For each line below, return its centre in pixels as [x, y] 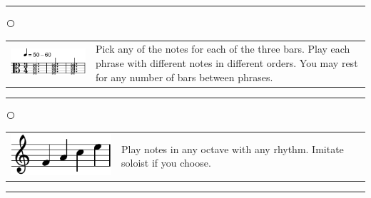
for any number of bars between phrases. [184, 77]
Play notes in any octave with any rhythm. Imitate [233, 148]
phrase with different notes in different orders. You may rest [227, 62]
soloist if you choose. [166, 163]
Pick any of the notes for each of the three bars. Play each [223, 49]
